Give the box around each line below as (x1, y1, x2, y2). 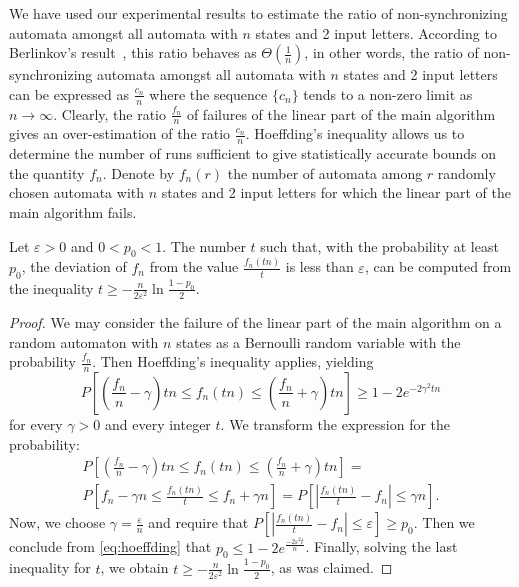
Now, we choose (9, 512, 106, 533)
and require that (148, 512, 249, 533)
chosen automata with (9, 182, 145, 203)
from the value (149, 256, 239, 277)
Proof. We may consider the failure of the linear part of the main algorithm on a (9, 311, 502, 332)
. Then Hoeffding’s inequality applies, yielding (92, 351, 374, 372)
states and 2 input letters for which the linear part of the (161, 182, 511, 203)
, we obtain (100, 557, 169, 578)
